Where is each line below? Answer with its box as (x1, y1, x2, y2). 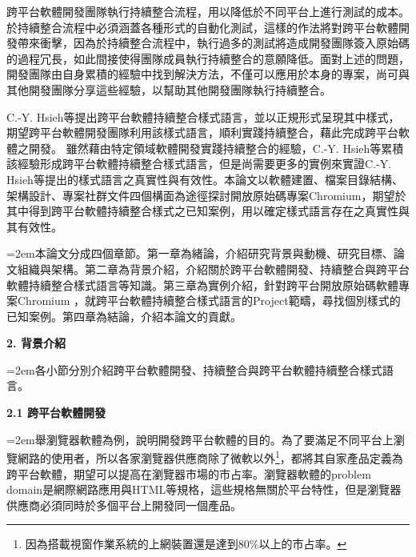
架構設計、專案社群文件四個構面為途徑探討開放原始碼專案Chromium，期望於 (6, 186, 406, 203)
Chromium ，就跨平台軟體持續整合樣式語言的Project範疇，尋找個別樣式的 (17, 292, 401, 309)
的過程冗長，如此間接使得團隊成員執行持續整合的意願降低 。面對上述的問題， (6, 50, 410, 66)
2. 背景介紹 (6, 335, 66, 351)
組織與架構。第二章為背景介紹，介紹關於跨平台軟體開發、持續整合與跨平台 (17, 260, 410, 277)
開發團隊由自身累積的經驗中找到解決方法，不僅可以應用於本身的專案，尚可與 (6, 66, 410, 82)
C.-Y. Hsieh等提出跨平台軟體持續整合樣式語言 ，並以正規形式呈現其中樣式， (6, 108, 400, 125)
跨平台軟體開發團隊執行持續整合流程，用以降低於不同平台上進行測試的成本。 (6, 3, 410, 19)
